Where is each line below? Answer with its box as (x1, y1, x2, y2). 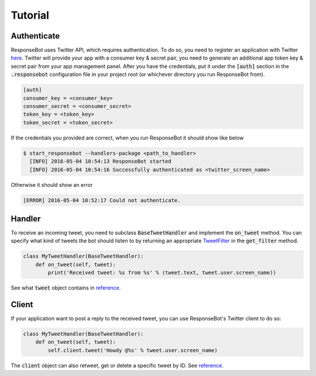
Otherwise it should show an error (11, 181, 93, 188)
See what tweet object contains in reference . (11, 284, 121, 291)
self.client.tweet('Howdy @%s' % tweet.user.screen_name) (47, 347, 218, 353)
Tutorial (11, 9, 50, 22)
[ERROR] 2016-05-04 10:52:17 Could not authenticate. (23, 197, 181, 204)
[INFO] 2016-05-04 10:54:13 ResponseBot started (29, 158, 172, 165)
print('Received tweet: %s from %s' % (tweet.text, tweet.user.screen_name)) (47, 269, 276, 276)
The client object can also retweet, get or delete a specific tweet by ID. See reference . (11, 362, 224, 369)
